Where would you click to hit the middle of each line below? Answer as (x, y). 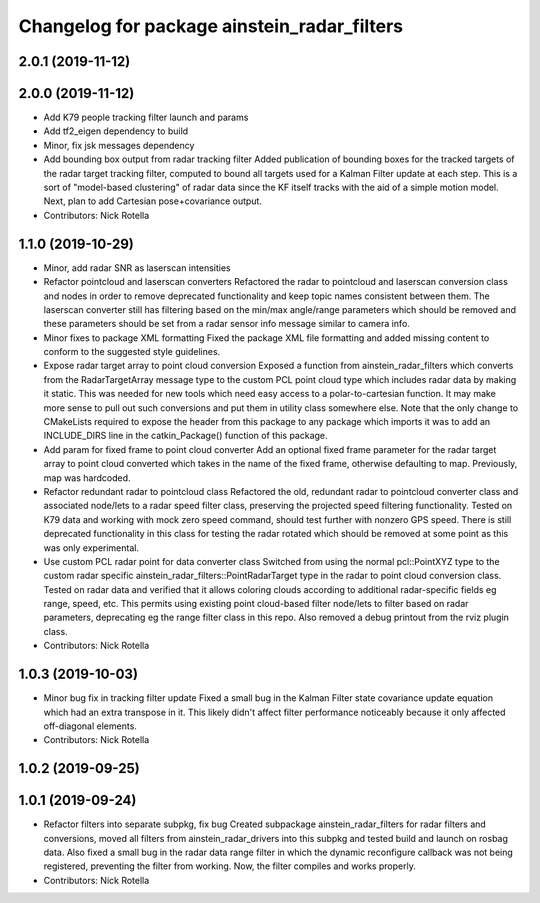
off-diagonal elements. (90, 726)
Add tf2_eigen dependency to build (116, 131)
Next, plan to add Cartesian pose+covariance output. (152, 201)
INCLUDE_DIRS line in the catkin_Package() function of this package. (186, 436)
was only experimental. (91, 547)
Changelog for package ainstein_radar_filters (211, 26)
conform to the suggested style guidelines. (132, 352)
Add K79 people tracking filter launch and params (146, 117)
